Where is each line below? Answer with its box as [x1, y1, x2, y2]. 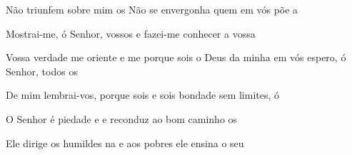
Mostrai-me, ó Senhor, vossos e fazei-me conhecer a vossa [6, 26, 256, 41]
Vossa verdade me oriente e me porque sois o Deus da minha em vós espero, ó [6, 50, 346, 65]
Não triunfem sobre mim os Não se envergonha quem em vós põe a [6, 2, 298, 16]
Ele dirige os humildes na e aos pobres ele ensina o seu [6, 135, 244, 150]
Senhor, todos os [6, 63, 78, 78]
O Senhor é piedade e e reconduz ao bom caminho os [6, 111, 238, 126]
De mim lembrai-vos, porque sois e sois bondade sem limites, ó [6, 87, 280, 102]
